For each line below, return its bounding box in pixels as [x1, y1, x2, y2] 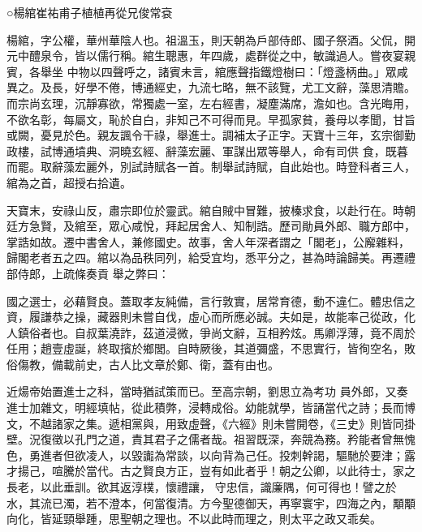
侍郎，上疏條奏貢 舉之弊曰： [17, 264, 170, 281]
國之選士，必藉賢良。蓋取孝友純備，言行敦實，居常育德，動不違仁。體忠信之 [6, 292, 416, 309]
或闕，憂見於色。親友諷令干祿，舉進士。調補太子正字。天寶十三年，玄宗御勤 [6, 127, 416, 144]
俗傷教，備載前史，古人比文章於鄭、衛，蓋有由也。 [6, 355, 279, 372]
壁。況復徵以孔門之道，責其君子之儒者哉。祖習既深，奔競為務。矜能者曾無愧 [6, 431, 416, 448]
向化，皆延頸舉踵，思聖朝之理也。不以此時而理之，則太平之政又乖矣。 [6, 510, 381, 527]
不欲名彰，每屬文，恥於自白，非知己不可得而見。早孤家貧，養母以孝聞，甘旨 [6, 110, 416, 127]
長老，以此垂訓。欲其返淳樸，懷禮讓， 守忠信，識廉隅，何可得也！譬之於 [6, 478, 397, 496]
